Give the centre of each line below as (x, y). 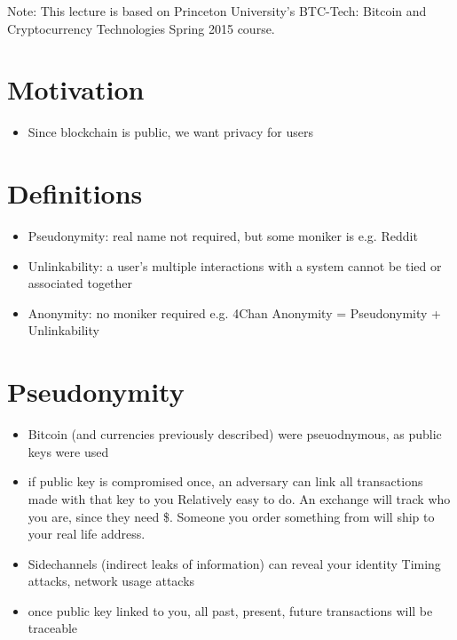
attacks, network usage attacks (111, 581)
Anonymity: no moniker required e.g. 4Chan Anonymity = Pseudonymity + (234, 312)
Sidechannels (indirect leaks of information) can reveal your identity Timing (234, 563)
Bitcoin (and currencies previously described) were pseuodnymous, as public (235, 434)
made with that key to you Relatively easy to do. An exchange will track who (239, 498)
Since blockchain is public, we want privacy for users (170, 132)
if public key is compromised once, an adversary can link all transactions (225, 481)
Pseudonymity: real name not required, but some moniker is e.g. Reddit (223, 236)
